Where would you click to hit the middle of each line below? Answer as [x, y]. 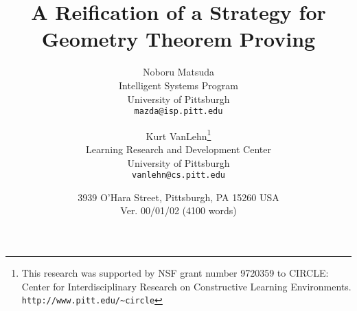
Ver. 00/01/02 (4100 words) [178, 210]
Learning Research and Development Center [178, 149]
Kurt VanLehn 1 [178, 135]
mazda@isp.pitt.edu [178, 112]
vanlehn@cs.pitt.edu [178, 175]
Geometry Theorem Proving [178, 39]
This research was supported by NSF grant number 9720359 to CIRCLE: [175, 273]
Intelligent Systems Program [178, 85]
